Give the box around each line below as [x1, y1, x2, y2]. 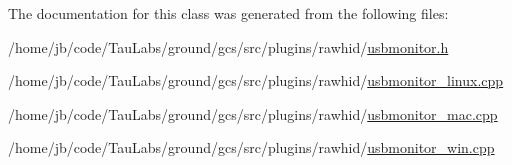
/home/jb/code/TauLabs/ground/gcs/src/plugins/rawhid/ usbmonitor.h [8, 36, 449, 57]
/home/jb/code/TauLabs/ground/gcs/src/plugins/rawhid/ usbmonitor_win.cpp [8, 137, 495, 158]
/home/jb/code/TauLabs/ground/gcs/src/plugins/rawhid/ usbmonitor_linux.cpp [8, 70, 504, 91]
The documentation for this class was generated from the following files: [8, 3, 449, 23]
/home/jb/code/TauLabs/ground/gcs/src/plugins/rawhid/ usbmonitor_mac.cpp [8, 103, 498, 124]
